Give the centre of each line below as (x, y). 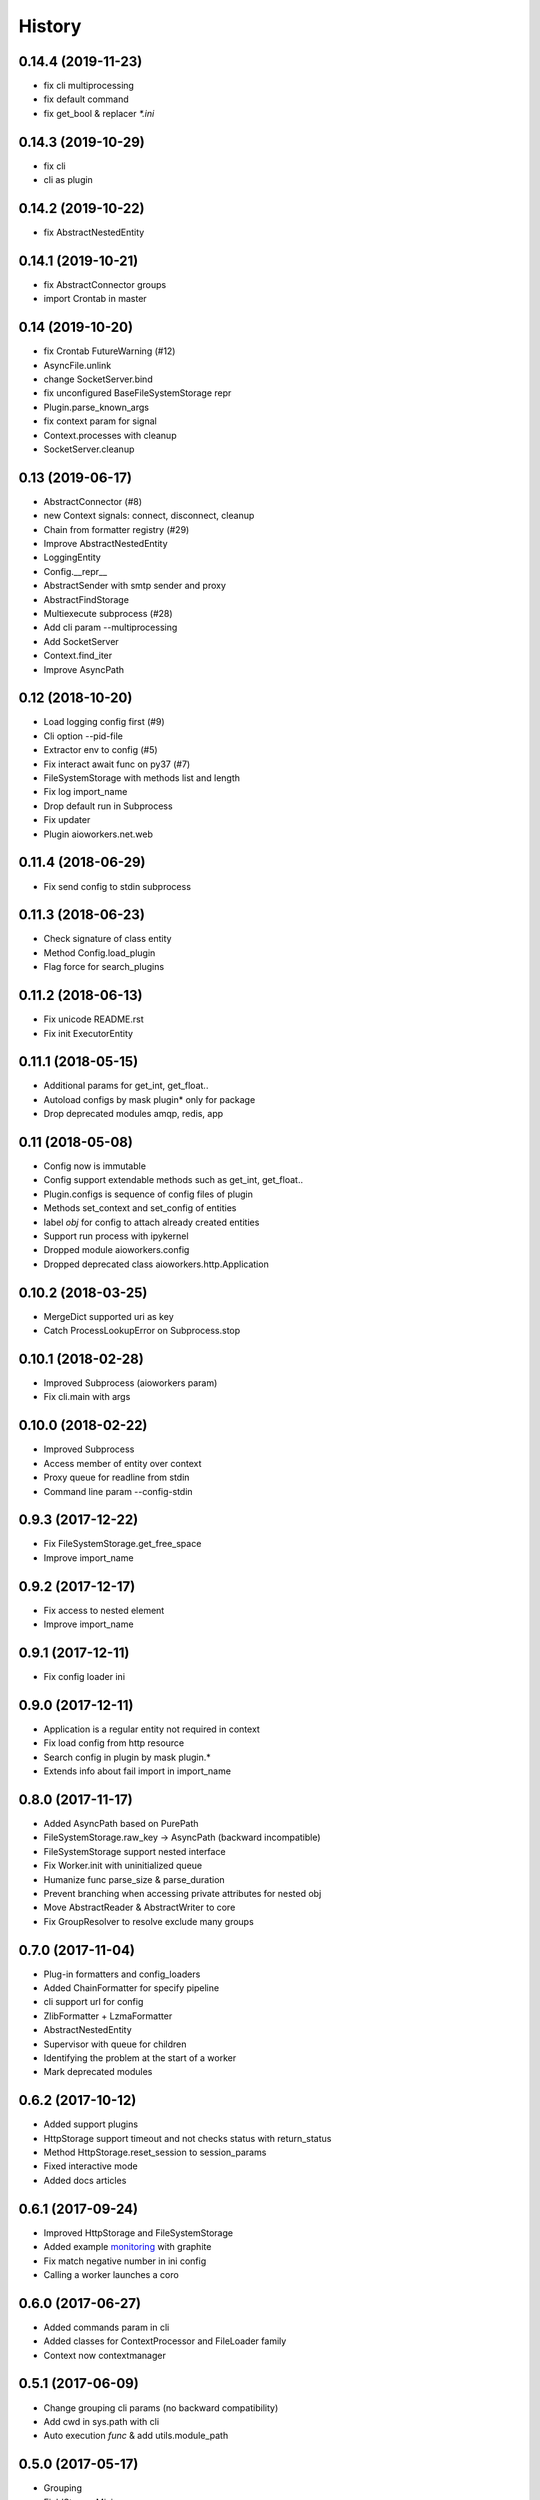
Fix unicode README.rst (93, 1019)
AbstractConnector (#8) (93, 501)
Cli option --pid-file (83, 736)
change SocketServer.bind (98, 379)
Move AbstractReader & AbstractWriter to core (139, 1907)
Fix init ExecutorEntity (88, 1033)
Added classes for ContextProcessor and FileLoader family (165, 2341)
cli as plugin (68, 180)
